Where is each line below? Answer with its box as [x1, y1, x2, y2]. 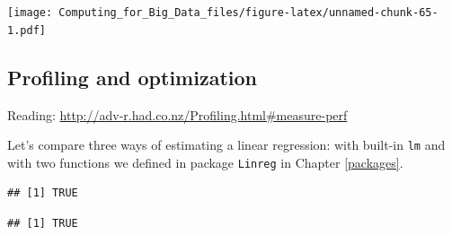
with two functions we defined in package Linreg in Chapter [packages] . [7, 152, 403, 171]
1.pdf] [7, 23, 46, 37]
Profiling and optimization [7, 63, 257, 91]
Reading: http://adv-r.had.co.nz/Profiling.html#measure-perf [7, 105, 348, 124]
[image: [7, 6, 53, 19]
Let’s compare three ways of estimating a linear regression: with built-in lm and [7, 135, 446, 154]
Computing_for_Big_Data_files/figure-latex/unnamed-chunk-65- [58, 6, 439, 19]
